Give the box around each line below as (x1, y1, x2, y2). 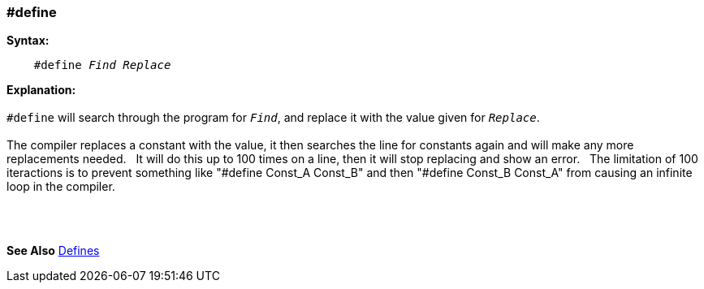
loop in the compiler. (6, 179, 115, 194)
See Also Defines (6, 244, 100, 258)
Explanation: (6, 83, 76, 97)
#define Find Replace (33, 58, 171, 72)
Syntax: (6, 33, 50, 48)
